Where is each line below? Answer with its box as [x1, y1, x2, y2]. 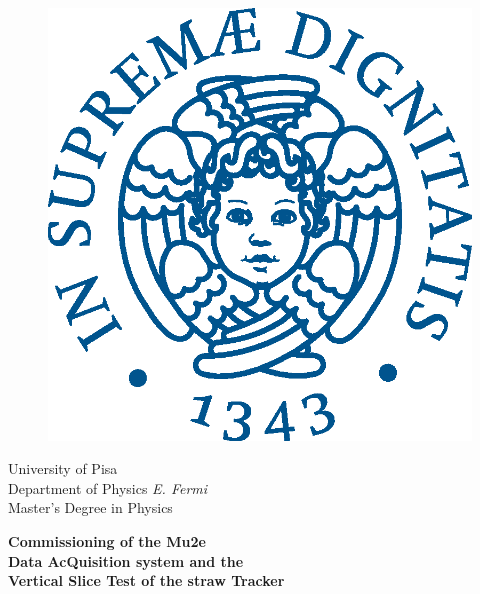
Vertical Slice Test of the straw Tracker [8, 570, 285, 591]
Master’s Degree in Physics [8, 497, 173, 518]
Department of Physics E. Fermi [8, 477, 208, 498]
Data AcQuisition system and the [8, 550, 244, 571]
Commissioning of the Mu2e [8, 530, 206, 551]
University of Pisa [8, 458, 118, 479]
